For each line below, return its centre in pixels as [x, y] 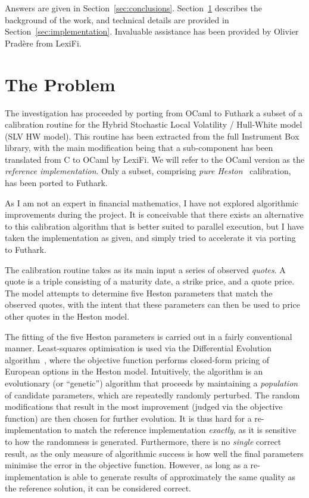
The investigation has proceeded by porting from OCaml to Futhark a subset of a [154, 112]
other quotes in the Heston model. [67, 316]
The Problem [60, 84]
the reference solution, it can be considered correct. [98, 488]
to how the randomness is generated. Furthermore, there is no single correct [143, 441]
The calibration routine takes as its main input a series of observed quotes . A [145, 269]
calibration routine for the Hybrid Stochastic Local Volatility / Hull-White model [154, 124]
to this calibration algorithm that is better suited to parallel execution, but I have [154, 226]
